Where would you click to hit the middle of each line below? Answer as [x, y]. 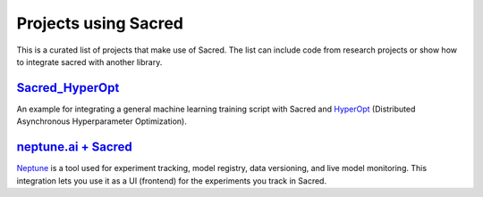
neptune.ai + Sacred [75, 147]
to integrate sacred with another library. [89, 62]
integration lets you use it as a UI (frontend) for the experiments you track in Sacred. [171, 181]
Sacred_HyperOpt [68, 88]
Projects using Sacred [100, 23]
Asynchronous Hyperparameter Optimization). [102, 121]
